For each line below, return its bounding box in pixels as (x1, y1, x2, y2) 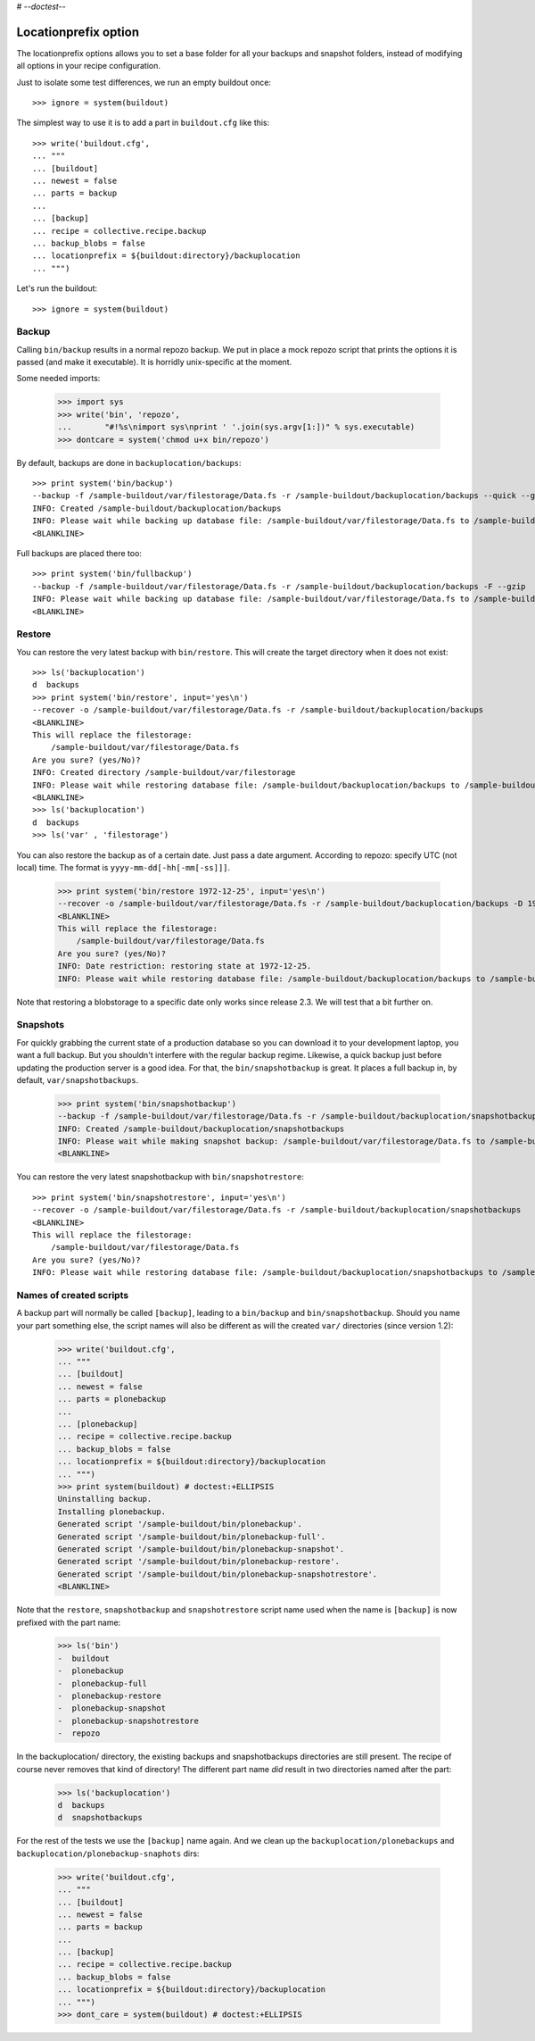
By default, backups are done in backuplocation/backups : (16, 457, 242, 468)
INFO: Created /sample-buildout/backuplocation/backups (32, 503, 282, 513)
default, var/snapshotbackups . (16, 1074, 139, 1085)
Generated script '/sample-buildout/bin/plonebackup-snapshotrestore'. (57, 1569, 378, 1579)
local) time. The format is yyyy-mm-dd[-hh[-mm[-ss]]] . (16, 862, 231, 872)
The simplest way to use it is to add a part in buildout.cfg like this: (16, 117, 270, 129)
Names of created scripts (16, 1288, 129, 1301)
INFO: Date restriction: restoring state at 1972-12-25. (57, 961, 312, 971)
